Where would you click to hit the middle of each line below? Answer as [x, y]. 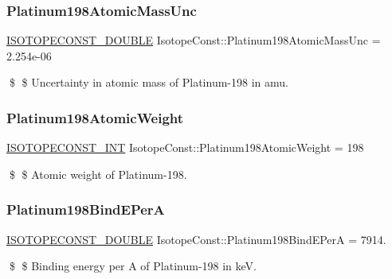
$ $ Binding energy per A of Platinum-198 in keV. [133, 266]
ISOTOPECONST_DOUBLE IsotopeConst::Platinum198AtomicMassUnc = [194, 40]
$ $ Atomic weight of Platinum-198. [98, 174]
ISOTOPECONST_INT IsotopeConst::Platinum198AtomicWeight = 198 [185, 147]
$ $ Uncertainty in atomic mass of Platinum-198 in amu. [149, 82]
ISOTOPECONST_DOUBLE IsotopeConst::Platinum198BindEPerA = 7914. [196, 239]
